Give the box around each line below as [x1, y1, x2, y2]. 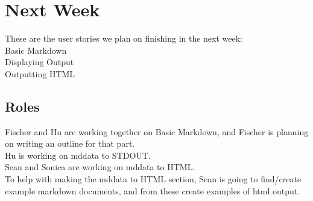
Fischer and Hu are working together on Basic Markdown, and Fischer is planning [5, 125, 309, 138]
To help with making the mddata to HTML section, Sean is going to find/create [5, 173, 302, 185]
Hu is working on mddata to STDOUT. [5, 148, 151, 161]
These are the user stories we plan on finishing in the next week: [5, 32, 243, 45]
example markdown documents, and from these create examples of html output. [5, 184, 300, 197]
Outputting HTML [5, 67, 75, 80]
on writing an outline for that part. [5, 137, 135, 150]
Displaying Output [5, 56, 74, 68]
